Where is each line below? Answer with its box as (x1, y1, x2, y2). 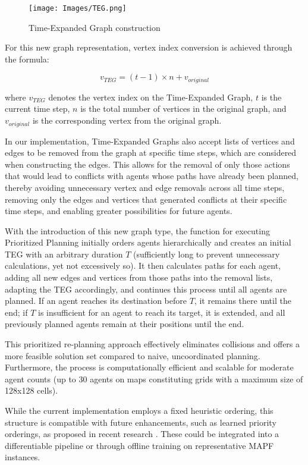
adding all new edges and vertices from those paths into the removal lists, (5, 271, 273, 284)
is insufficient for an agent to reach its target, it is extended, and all (38, 306, 285, 318)
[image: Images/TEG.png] (29, 4, 127, 12)
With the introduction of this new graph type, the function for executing (5, 224, 270, 237)
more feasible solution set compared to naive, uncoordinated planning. (5, 349, 260, 362)
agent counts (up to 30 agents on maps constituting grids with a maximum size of (5, 372, 303, 385)
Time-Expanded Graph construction (29, 21, 161, 33)
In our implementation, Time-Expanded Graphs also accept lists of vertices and (5, 134, 295, 147)
